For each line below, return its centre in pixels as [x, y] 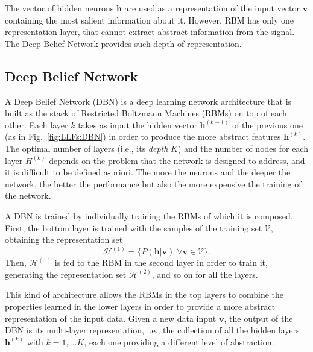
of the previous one [267, 124]
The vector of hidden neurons [59, 8]
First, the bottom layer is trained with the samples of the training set [134, 228]
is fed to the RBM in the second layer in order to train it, [161, 262]
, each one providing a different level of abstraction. [179, 341]
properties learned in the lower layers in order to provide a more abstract [140, 306]
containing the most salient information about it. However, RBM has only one [150, 20]
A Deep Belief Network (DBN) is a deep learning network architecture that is [148, 101]
